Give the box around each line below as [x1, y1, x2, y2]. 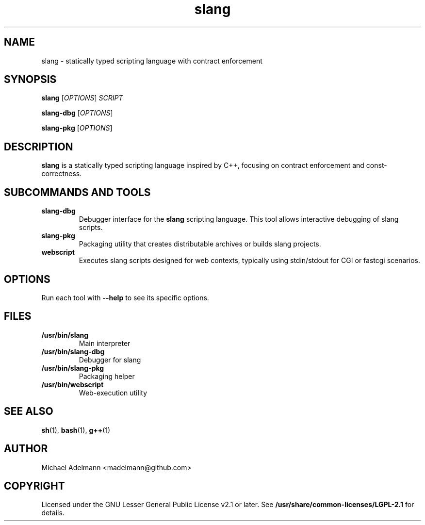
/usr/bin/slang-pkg [41, 363, 104, 372]
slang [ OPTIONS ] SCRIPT [41, 94, 123, 102]
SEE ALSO [4, 405, 53, 418]
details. [41, 509, 65, 517]
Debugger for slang [79, 355, 141, 364]
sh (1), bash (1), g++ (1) [41, 426, 111, 434]
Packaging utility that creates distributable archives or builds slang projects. [79, 240, 321, 248]
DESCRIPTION [4, 140, 73, 153]
